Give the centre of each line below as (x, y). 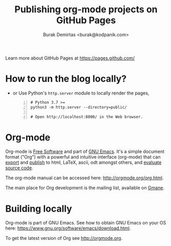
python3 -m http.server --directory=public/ (79, 107)
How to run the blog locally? (66, 79)
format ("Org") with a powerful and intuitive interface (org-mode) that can (83, 157)
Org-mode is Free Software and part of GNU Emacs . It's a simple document (85, 152)
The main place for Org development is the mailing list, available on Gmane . (85, 188)
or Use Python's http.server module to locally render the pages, (81, 93)
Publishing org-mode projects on (86, 10)
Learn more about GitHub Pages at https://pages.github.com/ (70, 58)
